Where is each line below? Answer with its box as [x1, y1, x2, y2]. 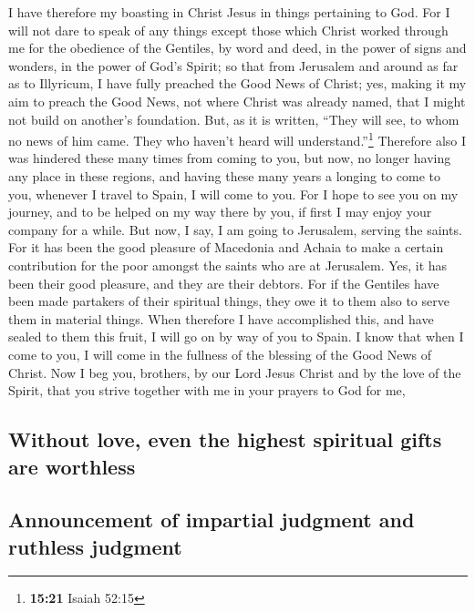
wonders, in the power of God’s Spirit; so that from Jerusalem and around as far [8, 56, 459, 75]
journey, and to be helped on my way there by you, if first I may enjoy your [8, 202, 432, 221]
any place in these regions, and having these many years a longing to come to [8, 167, 441, 185]
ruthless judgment [8, 532, 182, 560]
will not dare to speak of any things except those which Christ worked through [8, 20, 449, 39]
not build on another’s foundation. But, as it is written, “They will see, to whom [8, 109, 460, 128]
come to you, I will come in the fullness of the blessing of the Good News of [8, 344, 431, 363]
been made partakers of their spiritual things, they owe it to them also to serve [8, 291, 449, 311]
